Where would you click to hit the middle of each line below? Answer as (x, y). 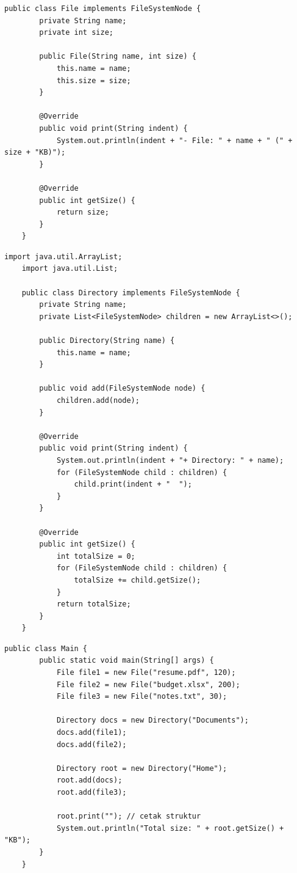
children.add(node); (98, 400)
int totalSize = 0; (96, 556)
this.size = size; (94, 80)
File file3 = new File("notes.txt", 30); (142, 697)
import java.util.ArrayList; (63, 256)
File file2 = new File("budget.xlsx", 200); (148, 684)
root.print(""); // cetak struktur (129, 816)
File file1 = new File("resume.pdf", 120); (146, 673)
